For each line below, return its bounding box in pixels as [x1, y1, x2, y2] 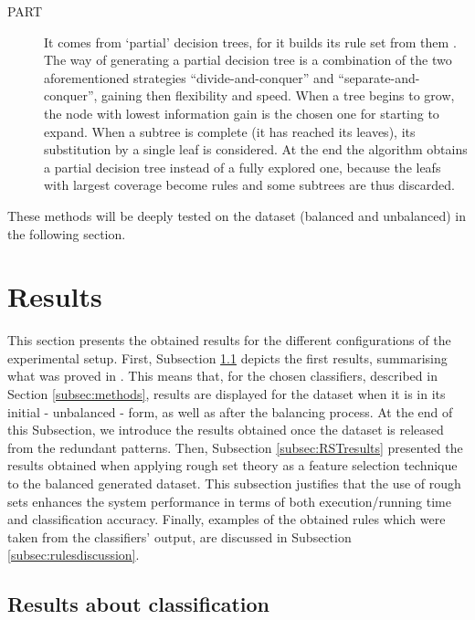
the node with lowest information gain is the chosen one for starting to [44, 103, 439, 122]
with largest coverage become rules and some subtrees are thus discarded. [44, 175, 455, 194]
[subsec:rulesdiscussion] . [7, 545, 140, 564]
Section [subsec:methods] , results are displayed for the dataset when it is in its [7, 384, 446, 404]
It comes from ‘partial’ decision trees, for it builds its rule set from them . [44, 32, 457, 51]
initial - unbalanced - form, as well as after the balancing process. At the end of [7, 402, 453, 421]
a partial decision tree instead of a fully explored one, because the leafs [44, 157, 441, 176]
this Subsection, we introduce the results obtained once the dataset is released [7, 420, 444, 439]
